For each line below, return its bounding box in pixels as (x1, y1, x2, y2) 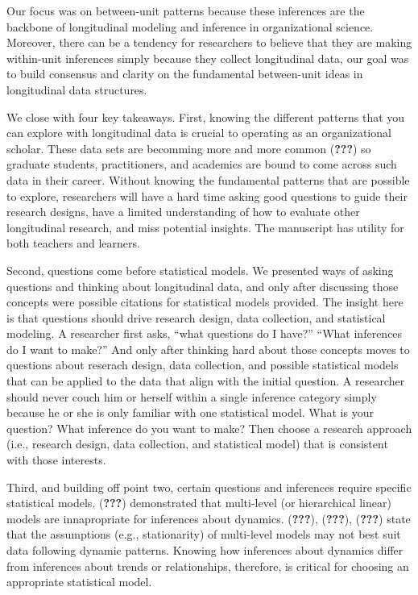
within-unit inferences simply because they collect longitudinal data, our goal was (6, 49, 409, 66)
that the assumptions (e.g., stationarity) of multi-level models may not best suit (6, 526, 401, 543)
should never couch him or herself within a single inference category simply (6, 388, 377, 405)
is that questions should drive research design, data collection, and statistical (6, 309, 386, 326)
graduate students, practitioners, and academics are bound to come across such (6, 156, 397, 173)
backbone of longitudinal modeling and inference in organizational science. (6, 18, 374, 35)
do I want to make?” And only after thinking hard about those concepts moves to (6, 340, 410, 357)
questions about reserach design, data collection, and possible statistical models (6, 356, 399, 373)
